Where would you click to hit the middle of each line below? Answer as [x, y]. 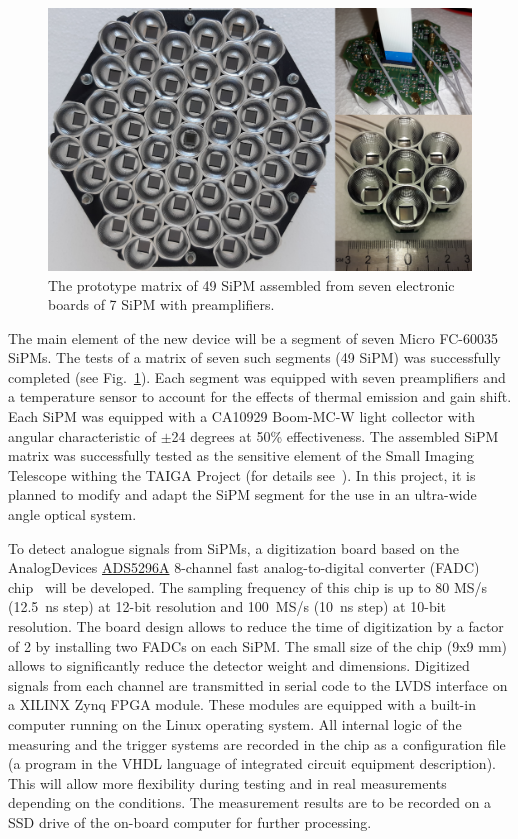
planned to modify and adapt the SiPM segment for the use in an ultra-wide [242, 494]
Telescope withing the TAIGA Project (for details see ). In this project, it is [242, 474]
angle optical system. [72, 514]
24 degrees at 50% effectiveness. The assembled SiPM [335, 435]
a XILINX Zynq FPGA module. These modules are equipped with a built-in [242, 704]
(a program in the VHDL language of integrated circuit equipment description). [252, 763]
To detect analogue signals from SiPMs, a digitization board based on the [233, 547]
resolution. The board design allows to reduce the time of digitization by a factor [256, 626]
